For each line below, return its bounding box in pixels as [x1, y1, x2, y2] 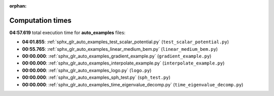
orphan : [9, 3, 27, 9]
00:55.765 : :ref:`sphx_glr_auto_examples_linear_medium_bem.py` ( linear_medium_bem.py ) [22, 46, 218, 52]
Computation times [9, 16, 72, 25]
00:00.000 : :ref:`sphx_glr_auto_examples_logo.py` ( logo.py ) [22, 67, 152, 73]
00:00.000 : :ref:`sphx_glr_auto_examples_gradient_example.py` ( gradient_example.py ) [22, 53, 212, 59]
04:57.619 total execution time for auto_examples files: [9, 29, 126, 36]
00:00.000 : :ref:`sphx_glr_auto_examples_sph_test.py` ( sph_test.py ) [22, 74, 171, 81]
